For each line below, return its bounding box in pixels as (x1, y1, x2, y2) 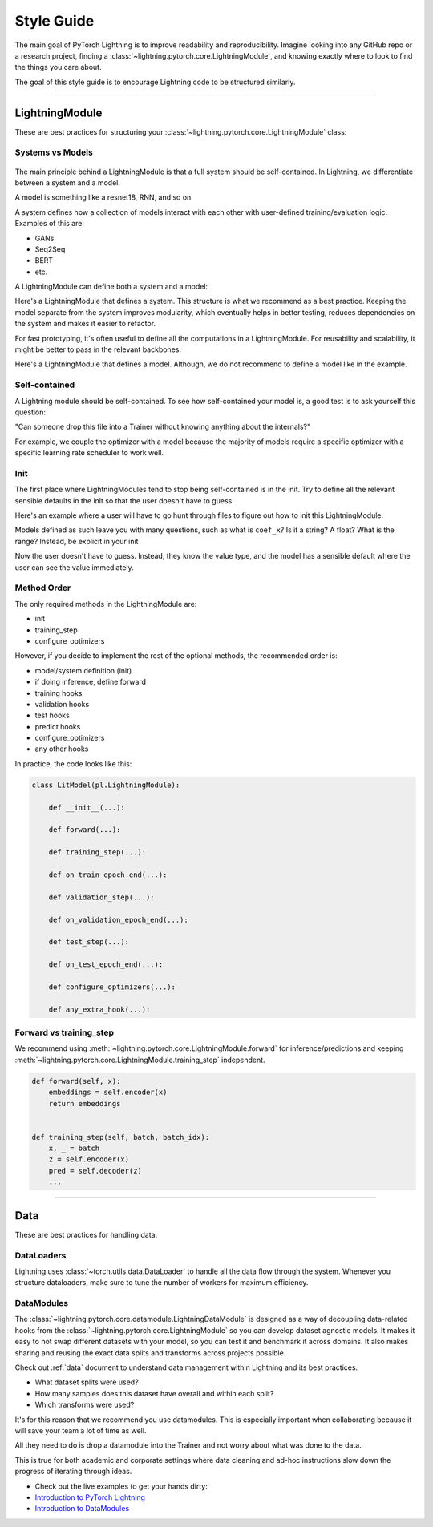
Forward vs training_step (14, 1027, 114, 1038)
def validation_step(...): (48, 892, 156, 902)
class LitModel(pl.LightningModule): (31, 780, 180, 790)
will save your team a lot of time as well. (14, 1425, 147, 1435)
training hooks (34, 688, 83, 697)
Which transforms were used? (34, 1400, 135, 1410)
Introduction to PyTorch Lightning (34, 1492, 146, 1502)
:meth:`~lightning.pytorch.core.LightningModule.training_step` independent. (14, 1055, 265, 1064)
